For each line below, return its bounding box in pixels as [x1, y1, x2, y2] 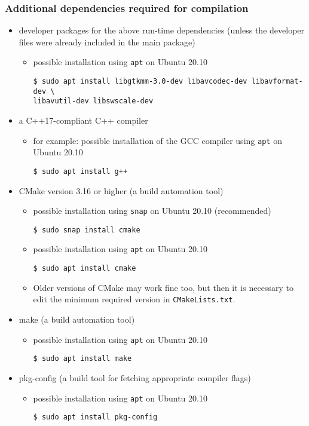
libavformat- [251, 77, 303, 86]
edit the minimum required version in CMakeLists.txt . [33, 293, 235, 305]
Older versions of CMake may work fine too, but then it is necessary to [33, 281, 293, 293]
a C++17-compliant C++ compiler [19, 114, 148, 127]
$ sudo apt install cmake [33, 264, 136, 273]
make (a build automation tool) [19, 313, 135, 325]
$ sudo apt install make [33, 354, 132, 363]
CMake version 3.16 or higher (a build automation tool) [19, 184, 224, 197]
